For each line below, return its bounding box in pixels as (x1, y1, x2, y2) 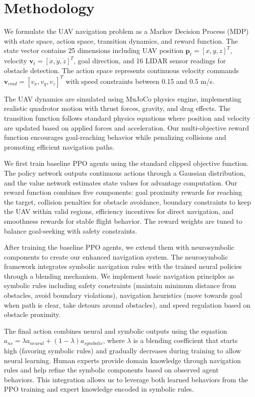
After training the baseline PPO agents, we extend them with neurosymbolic (4, 242, 234, 252)
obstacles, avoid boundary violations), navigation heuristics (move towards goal (4, 290, 242, 300)
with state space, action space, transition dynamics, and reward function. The (4, 35, 238, 46)
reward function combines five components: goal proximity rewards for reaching (4, 187, 242, 197)
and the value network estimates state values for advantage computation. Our (4, 177, 237, 187)
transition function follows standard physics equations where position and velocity (4, 112, 251, 123)
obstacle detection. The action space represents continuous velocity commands (4, 65, 239, 75)
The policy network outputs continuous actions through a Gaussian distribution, (4, 167, 246, 178)
